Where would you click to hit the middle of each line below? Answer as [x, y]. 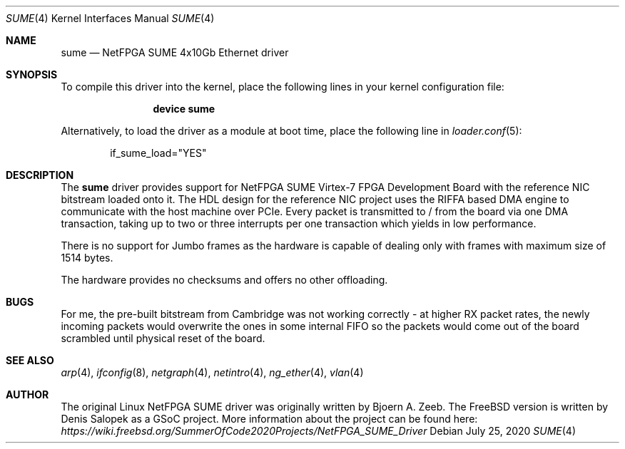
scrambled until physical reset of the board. [163, 338]
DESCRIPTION [40, 175]
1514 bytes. [87, 258]
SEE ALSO [30, 360]
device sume [184, 109]
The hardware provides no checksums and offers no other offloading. [224, 280]
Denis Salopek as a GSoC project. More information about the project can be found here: [269, 419]
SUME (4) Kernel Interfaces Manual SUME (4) [110, 18]
